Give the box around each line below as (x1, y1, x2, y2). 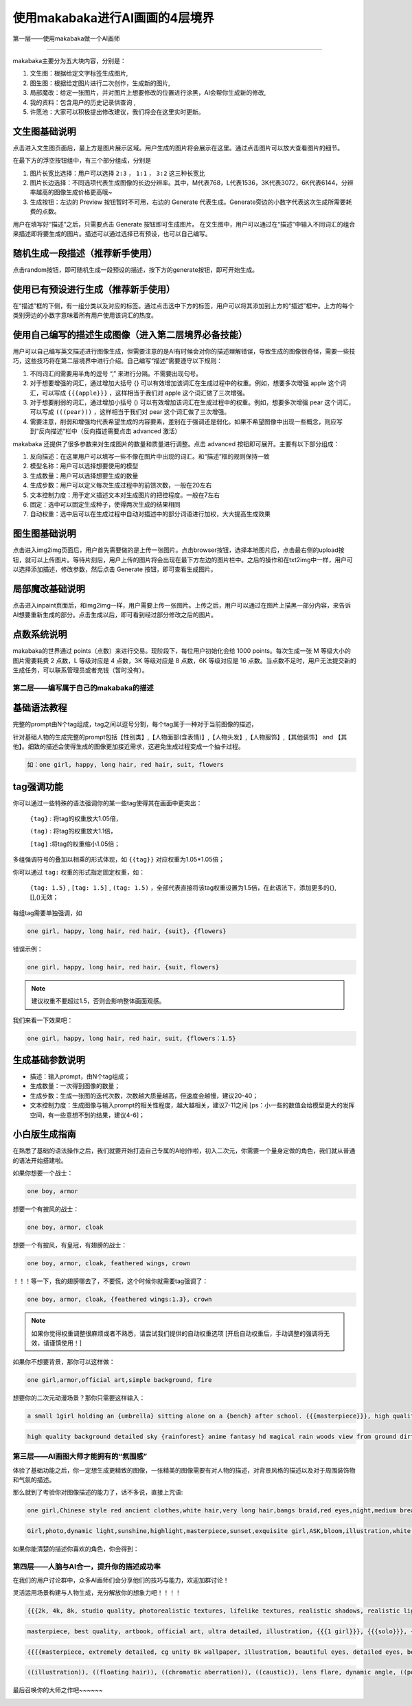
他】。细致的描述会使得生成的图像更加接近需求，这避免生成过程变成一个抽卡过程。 (12, 742, 244, 751)
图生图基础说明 (12, 528, 76, 540)
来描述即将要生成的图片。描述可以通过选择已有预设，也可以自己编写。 (12, 229, 211, 238)
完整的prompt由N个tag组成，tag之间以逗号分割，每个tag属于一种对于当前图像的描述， (12, 720, 257, 728)
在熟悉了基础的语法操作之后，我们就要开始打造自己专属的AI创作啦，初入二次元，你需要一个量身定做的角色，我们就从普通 (12, 1146, 356, 1155)
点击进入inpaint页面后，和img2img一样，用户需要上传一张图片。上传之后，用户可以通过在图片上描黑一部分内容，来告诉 (12, 601, 352, 609)
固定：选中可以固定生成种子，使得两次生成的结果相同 (30, 500, 181, 508)
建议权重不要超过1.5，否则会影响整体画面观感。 (31, 997, 165, 1005)
